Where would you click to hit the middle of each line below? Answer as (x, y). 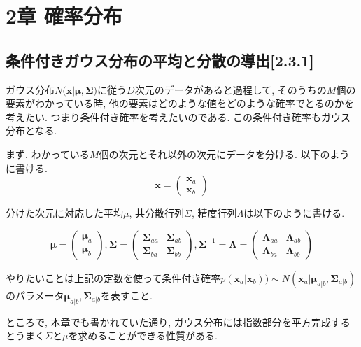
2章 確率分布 (64, 16)
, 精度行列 (214, 213)
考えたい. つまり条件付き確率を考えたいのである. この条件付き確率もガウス (178, 116)
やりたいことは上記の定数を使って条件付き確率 (113, 277)
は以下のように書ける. (294, 213)
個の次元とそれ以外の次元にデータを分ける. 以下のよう (224, 154)
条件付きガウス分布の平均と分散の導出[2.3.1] (160, 60)
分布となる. (31, 130)
